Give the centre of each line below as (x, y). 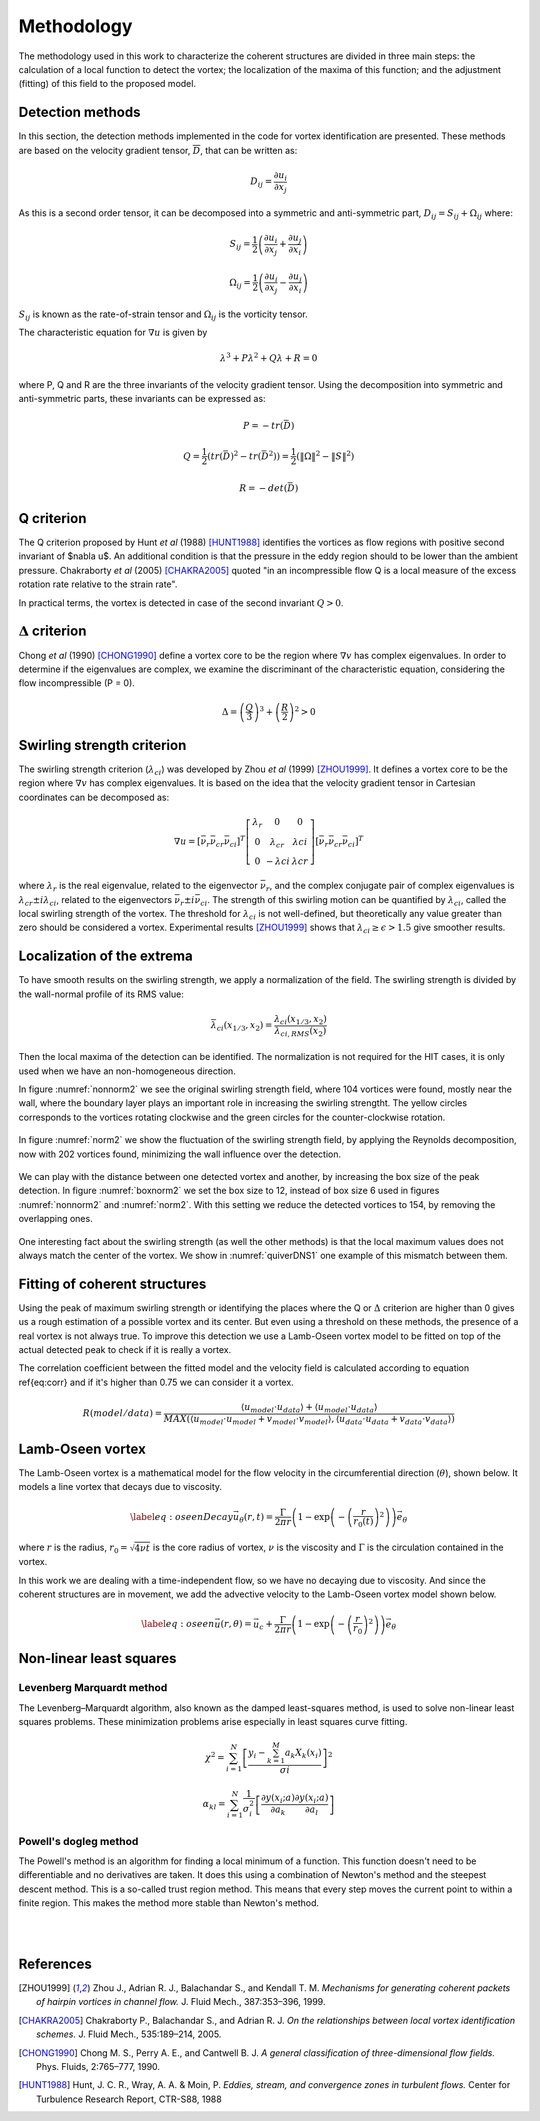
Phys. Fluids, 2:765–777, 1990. (98, 2066)
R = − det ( (263, 488)
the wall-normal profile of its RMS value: (101, 994)
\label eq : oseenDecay (182, 1516)
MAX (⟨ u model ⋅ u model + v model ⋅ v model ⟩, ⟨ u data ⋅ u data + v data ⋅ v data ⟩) (309, 1420)
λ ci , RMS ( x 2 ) (300, 1032)
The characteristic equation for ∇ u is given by (113, 332)
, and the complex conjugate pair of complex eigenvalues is (392, 886)
